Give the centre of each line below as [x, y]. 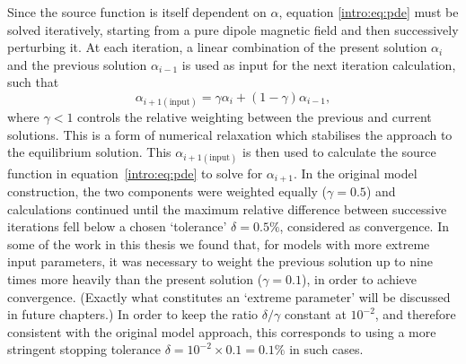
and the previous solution [77, 64]
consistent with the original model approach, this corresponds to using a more [222, 331]
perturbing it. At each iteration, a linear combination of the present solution [217, 47]
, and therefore [415, 314]
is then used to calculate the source [339, 152]
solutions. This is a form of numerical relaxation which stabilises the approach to [230, 134]
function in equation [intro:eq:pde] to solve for [135, 173]
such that [33, 82]
